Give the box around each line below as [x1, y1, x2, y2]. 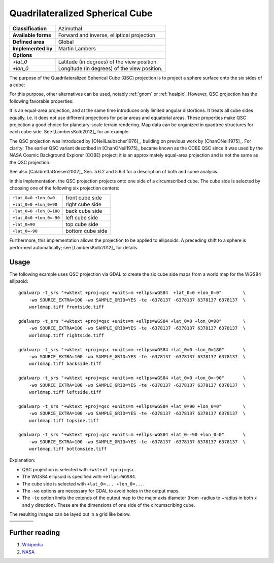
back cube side [65, 208, 102, 215]
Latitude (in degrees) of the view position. [58, 58, 158, 65]
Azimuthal [58, 25, 82, 32]
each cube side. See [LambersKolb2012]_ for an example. [9, 129, 130, 135]
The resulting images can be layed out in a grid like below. [9, 511, 131, 517]
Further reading [9, 529, 60, 537]
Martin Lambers [58, 45, 96, 52]
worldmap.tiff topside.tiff [28, 418, 99, 423]
